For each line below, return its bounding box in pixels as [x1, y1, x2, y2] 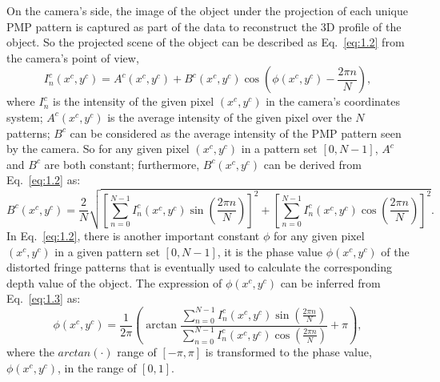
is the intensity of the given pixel [52, 93, 214, 110]
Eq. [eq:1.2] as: [6, 171, 81, 188]
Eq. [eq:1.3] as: [6, 290, 81, 307]
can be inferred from [280, 274, 381, 291]
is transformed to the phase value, [205, 344, 372, 360]
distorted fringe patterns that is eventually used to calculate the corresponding [6, 259, 393, 275]
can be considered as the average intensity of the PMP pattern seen [70, 124, 402, 141]
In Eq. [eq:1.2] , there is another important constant [6, 227, 260, 244]
